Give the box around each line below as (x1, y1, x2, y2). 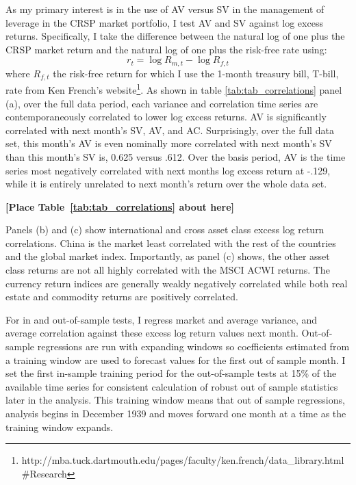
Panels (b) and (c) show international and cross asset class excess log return (5, 222, 325, 237)
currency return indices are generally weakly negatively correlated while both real (5, 276, 348, 290)
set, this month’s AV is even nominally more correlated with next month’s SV (5, 136, 332, 150)
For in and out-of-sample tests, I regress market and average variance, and (5, 312, 317, 326)
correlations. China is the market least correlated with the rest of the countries (5, 235, 336, 250)
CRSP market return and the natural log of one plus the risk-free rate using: (5, 42, 327, 56)
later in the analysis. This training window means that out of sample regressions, (5, 393, 345, 407)
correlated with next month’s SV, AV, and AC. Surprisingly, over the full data (5, 122, 334, 137)
